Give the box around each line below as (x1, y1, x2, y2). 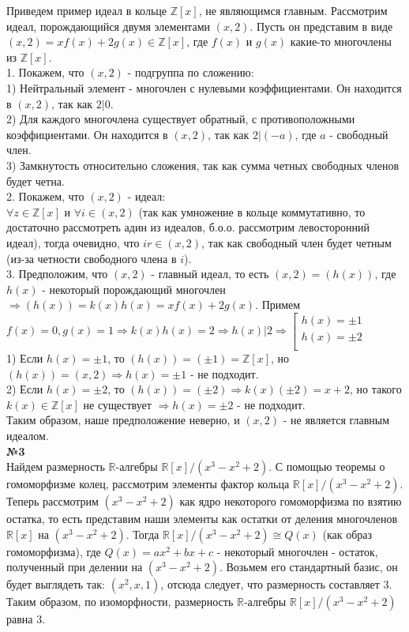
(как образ (322, 525, 373, 542)
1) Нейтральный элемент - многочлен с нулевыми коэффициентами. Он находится (6, 79, 402, 96)
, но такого (350, 381, 402, 397)
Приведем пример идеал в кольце (6, 2, 167, 18)
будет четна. (6, 172, 65, 189)
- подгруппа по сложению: (127, 64, 254, 81)
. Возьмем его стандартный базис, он (219, 559, 398, 575)
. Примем (255, 296, 301, 313)
